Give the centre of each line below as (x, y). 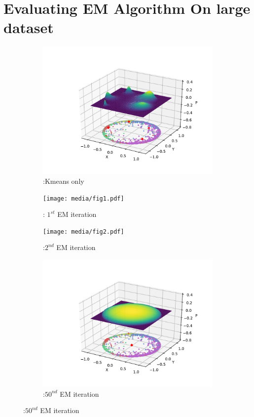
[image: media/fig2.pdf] (84, 231)
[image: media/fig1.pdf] (84, 198)
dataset (29, 27)
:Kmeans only (64, 181)
